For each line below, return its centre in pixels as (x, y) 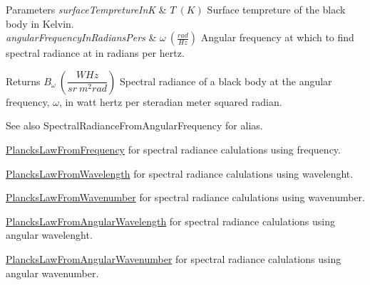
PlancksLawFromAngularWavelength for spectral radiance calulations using (170, 221)
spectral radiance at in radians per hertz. (95, 53)
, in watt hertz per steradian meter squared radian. (170, 101)
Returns (23, 81)
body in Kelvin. (40, 23)
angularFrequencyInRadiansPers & (81, 37)
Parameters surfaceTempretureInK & (86, 9)
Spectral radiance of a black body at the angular (226, 81)
